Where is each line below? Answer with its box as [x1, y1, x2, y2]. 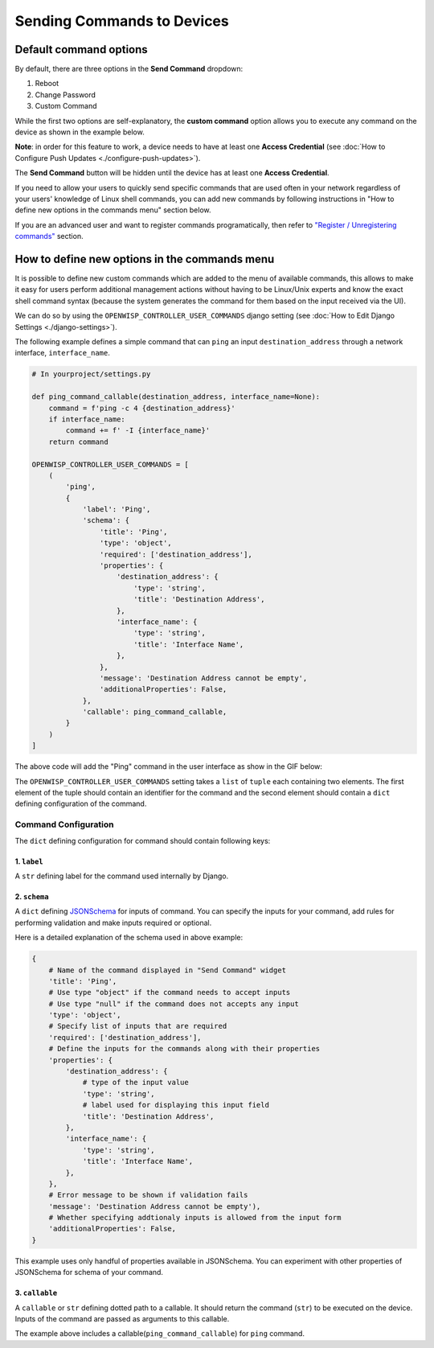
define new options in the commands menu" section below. [14, 205, 211, 215]
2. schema [14, 891, 49, 901]
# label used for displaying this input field [82, 1100, 269, 1110]
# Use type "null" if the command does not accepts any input [48, 999, 299, 1009]
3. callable [14, 1288, 58, 1298]
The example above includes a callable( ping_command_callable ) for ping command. [14, 1329, 305, 1338]
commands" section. [14, 232, 84, 241]
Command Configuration [14, 819, 114, 830]
